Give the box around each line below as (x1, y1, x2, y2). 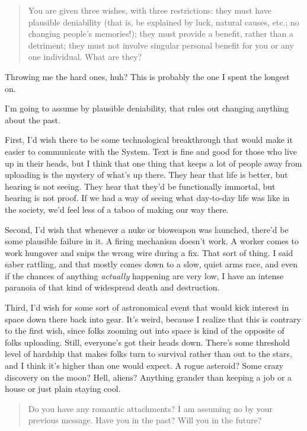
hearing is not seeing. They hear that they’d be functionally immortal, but (5, 180, 276, 192)
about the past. (5, 113, 60, 126)
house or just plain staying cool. (5, 382, 121, 395)
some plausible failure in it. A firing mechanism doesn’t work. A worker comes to (5, 235, 299, 247)
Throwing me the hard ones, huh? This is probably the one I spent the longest (5, 70, 290, 82)
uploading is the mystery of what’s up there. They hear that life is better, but (5, 168, 288, 181)
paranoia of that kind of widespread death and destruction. (5, 281, 220, 293)
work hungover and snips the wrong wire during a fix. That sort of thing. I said (5, 246, 293, 258)
